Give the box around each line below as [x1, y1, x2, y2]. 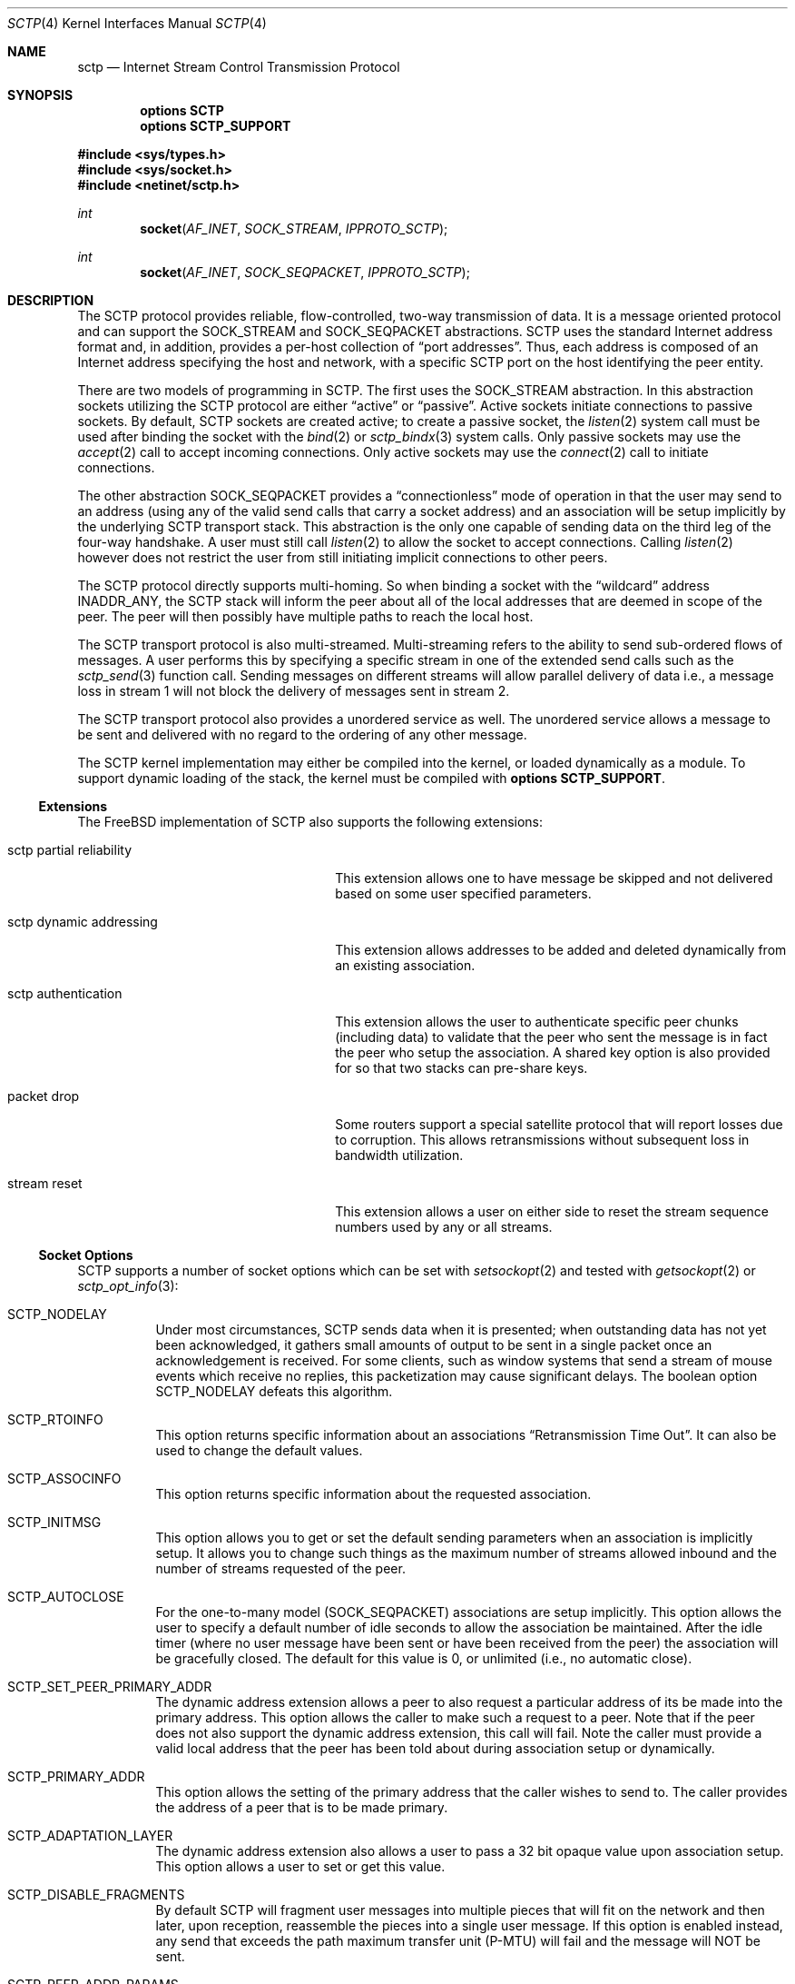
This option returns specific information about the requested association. [155, 1486, 592, 1502]
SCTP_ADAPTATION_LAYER [7, 1828, 173, 1843]
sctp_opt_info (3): [77, 1278, 179, 1294]
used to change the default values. [155, 1443, 363, 1458]
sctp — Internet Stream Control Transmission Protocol [77, 59, 400, 74]
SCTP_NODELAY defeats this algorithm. [155, 1384, 393, 1399]
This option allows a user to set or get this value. [155, 1859, 446, 1874]
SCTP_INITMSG [7, 1514, 102, 1530]
